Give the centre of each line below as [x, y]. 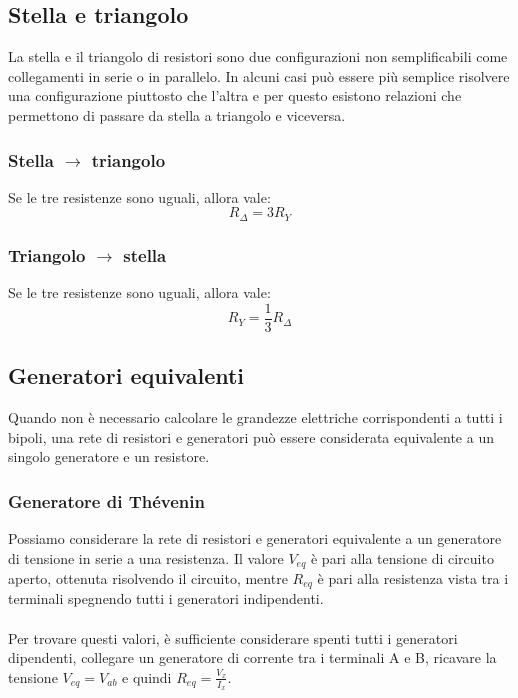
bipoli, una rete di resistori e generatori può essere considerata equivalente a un [251, 436]
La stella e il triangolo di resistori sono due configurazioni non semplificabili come [258, 56]
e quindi [147, 676]
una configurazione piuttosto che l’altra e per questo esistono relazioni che [235, 95]
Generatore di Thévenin [106, 500]
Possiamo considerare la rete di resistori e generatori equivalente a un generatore [255, 537]
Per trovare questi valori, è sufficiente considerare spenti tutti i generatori [233, 637]
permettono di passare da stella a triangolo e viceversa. [177, 114]
